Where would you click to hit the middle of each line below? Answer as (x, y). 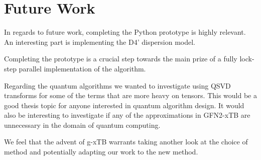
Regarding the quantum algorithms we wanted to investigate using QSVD (117, 85)
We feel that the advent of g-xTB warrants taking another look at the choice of (126, 142)
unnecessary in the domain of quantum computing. (82, 125)
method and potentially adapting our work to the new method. (101, 152)
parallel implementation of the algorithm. (82, 68)
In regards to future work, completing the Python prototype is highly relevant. (125, 32)
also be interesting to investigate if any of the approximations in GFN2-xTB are (127, 115)
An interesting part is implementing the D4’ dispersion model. (100, 42)
